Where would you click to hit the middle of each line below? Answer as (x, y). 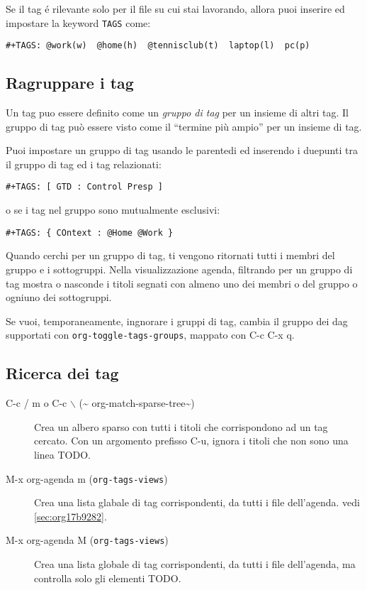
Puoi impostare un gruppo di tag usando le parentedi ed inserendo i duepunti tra (182, 150)
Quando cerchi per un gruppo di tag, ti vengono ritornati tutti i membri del (170, 255)
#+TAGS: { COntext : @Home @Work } (90, 233)
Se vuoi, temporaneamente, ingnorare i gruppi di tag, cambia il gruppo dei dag (177, 321)
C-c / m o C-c (36, 403)
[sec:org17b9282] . (70, 516)
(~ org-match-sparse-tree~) (137, 403)
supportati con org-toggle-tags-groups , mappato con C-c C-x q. (150, 335)
